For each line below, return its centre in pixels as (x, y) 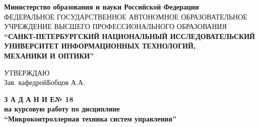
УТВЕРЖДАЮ (27, 72)
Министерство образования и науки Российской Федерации (102, 6)
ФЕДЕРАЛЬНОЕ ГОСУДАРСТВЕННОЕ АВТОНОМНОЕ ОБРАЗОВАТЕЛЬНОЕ (126, 16)
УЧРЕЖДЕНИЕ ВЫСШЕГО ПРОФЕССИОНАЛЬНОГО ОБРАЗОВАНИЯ (116, 26)
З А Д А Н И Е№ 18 (39, 99)
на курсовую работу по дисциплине (62, 109)
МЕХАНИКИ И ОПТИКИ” (49, 55)
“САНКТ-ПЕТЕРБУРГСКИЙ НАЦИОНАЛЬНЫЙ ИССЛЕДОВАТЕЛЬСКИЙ (129, 36)
